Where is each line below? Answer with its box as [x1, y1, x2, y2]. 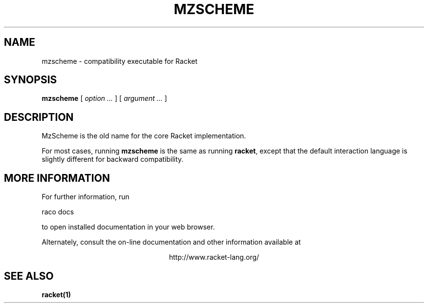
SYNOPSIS [4, 74, 57, 86]
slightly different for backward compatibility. [42, 155, 184, 164]
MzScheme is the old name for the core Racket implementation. [42, 132, 246, 140]
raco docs [42, 208, 74, 216]
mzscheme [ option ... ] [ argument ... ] [42, 94, 167, 103]
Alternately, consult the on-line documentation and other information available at [42, 238, 301, 247]
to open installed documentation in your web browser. [42, 223, 215, 231]
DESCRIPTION [4, 111, 74, 123]
